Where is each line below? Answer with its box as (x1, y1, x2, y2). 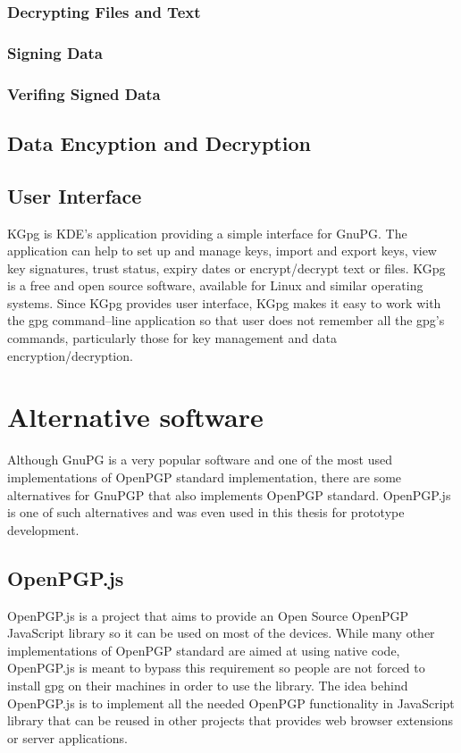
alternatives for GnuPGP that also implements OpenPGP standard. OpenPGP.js (7, 485, 451, 504)
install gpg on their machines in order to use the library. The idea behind (7, 675, 408, 694)
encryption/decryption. (7, 346, 133, 364)
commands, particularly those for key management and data (7, 329, 337, 347)
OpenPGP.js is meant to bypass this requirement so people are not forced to (7, 658, 425, 677)
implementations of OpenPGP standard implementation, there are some (7, 467, 402, 486)
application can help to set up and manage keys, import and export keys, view (7, 241, 437, 260)
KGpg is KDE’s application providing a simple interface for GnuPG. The (7, 223, 407, 242)
